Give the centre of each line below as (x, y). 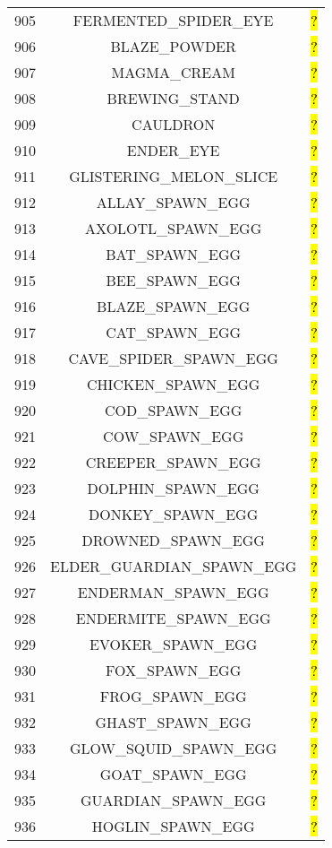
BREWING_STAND (173, 98)
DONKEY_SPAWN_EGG (174, 514)
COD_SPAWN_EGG (173, 410)
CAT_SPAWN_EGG (174, 332)
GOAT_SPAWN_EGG (173, 774)
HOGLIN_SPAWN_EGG (173, 826)
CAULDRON (174, 124)
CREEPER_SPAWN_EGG (173, 462)
